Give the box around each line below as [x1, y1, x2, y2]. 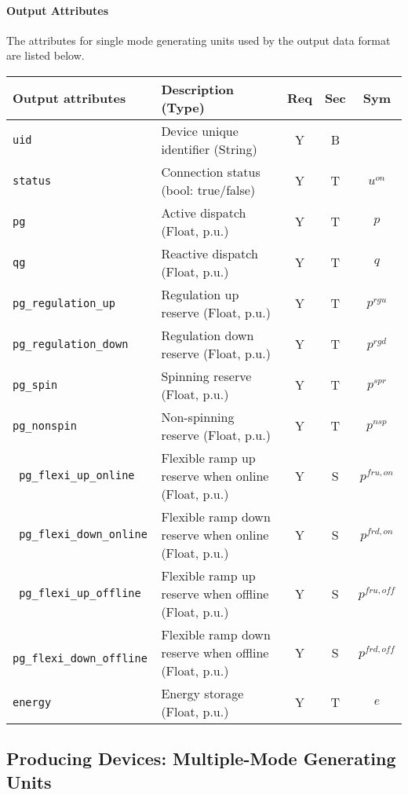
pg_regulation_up [13, 296, 115, 310]
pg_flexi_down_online [19, 528, 148, 541]
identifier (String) [161, 139, 257, 158]
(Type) [161, 97, 205, 116]
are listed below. [6, 47, 85, 64]
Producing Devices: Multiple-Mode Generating [6, 746, 396, 771]
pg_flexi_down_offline [13, 652, 148, 665]
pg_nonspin [13, 419, 77, 432]
